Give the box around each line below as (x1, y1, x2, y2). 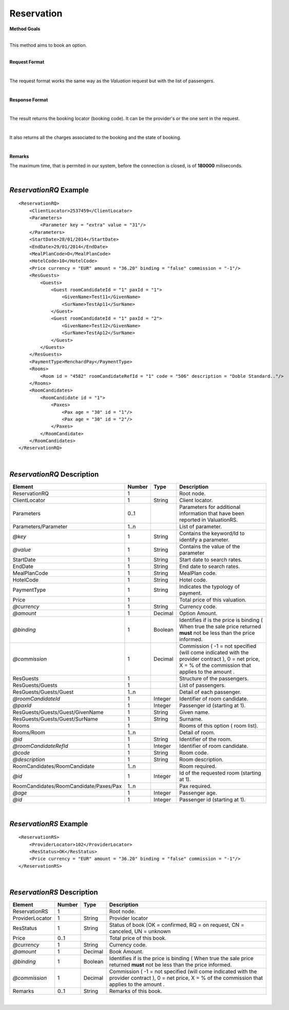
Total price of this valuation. (179, 596, 246, 603)
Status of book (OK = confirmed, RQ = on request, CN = (109, 922, 244, 929)
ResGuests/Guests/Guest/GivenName (12, 708, 104, 715)
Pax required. (179, 782, 212, 789)
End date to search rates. (179, 563, 240, 570)
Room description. (179, 756, 224, 763)
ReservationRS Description (9, 888, 99, 896)
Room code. (179, 749, 209, 756)
